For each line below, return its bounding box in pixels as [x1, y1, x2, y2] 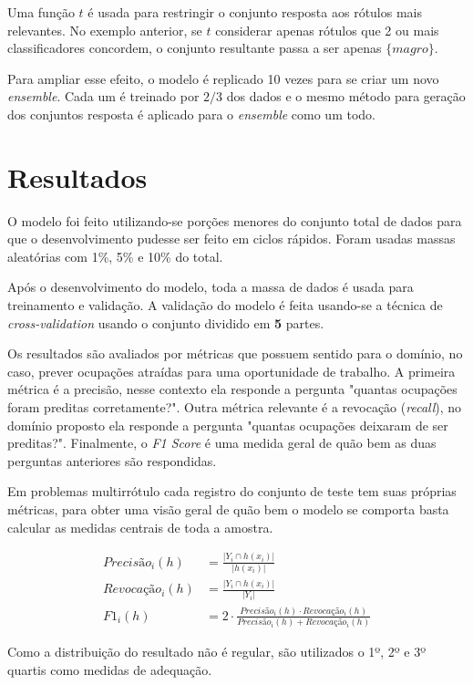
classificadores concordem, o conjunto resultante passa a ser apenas [7, 38, 382, 57]
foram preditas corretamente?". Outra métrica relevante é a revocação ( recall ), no [7, 398, 462, 417]
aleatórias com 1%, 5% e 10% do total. [7, 246, 223, 265]
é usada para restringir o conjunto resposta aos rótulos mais [87, 3, 423, 21]
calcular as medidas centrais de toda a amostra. [7, 517, 273, 536]
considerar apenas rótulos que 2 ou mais [215, 20, 439, 39]
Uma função [7, 3, 75, 21]
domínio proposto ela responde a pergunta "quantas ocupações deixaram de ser [7, 415, 448, 434]
